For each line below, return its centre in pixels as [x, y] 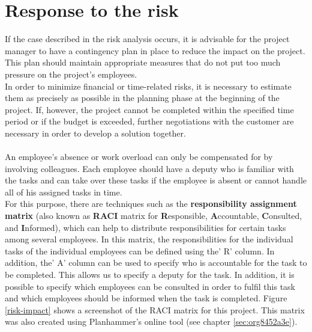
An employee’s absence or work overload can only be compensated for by [139, 157]
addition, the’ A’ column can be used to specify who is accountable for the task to [156, 263]
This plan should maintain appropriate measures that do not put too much [143, 62]
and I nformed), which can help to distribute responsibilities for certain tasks [145, 227]
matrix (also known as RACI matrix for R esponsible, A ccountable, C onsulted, [154, 216]
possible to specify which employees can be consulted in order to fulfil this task [150, 286]
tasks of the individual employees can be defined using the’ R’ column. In [140, 251]
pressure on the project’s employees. [71, 74]
